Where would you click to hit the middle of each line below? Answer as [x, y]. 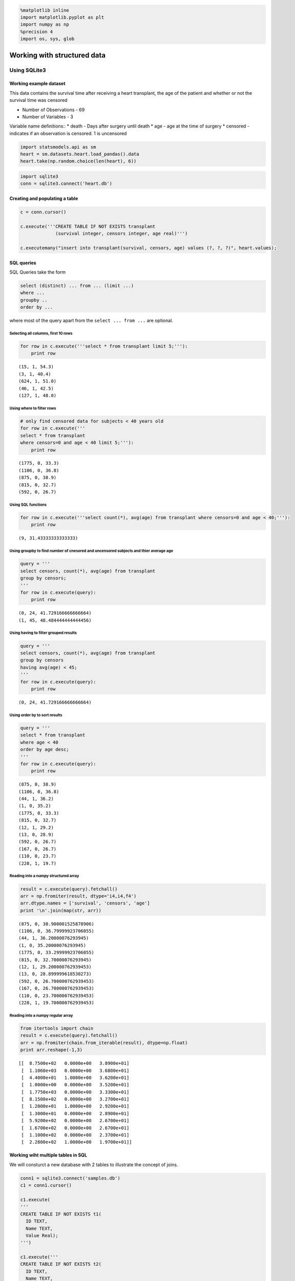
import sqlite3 [39, 177]
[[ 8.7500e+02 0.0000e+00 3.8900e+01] [74, 1063]
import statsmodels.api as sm [58, 147]
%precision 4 [37, 32]
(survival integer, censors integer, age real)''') [122, 234]
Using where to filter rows [33, 408]
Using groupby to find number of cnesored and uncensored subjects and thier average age [91, 551]
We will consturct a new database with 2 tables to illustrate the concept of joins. [94, 1164]
